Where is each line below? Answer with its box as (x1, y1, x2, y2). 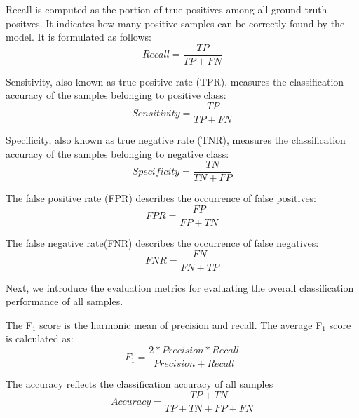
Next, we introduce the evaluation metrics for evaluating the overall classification (6, 280, 354, 295)
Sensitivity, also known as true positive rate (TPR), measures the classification (6, 74, 344, 88)
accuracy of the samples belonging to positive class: (6, 88, 226, 102)
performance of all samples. (6, 294, 123, 309)
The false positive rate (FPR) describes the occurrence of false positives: (6, 191, 317, 205)
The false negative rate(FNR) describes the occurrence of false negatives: (6, 236, 319, 250)
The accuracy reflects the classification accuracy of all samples (6, 377, 273, 391)
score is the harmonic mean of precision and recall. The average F (39, 317, 323, 332)
